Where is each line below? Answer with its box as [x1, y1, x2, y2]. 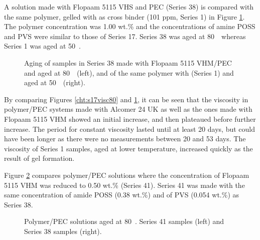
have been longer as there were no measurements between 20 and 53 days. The [4, 133, 246, 144]
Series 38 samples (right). [24, 225, 102, 236]
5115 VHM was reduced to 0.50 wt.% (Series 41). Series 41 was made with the [4, 179, 245, 190]
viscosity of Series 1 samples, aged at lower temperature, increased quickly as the [4, 143, 253, 153]
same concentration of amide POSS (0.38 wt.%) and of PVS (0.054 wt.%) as [4, 189, 239, 200]
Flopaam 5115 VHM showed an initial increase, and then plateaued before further [4, 113, 256, 124]
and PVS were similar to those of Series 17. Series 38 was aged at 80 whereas [4, 31, 246, 41]
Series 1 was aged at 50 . [4, 41, 81, 51]
